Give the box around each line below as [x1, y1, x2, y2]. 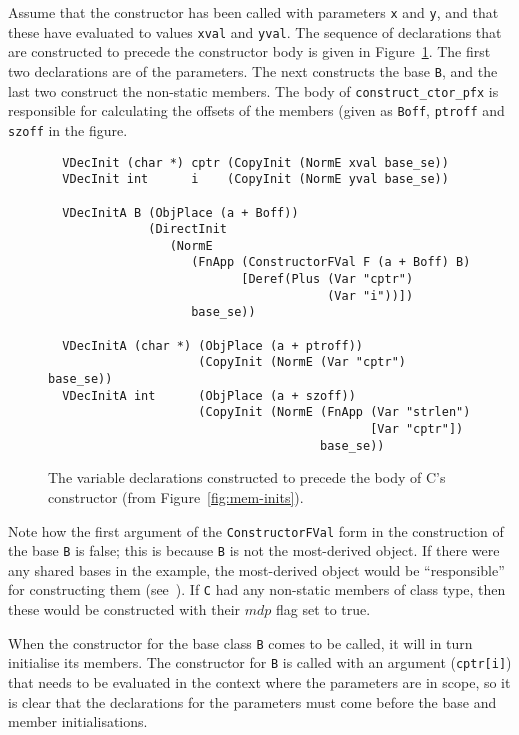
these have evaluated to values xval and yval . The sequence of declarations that [8, 21, 502, 42]
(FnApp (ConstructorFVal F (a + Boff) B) [191, 255, 471, 270]
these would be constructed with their [8, 599, 241, 620]
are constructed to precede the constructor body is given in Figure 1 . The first [8, 41, 491, 62]
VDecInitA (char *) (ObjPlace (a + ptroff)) [62, 338, 363, 353]
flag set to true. [275, 599, 371, 620]
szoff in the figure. [8, 119, 128, 140]
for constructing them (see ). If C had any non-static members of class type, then [8, 579, 506, 600]
